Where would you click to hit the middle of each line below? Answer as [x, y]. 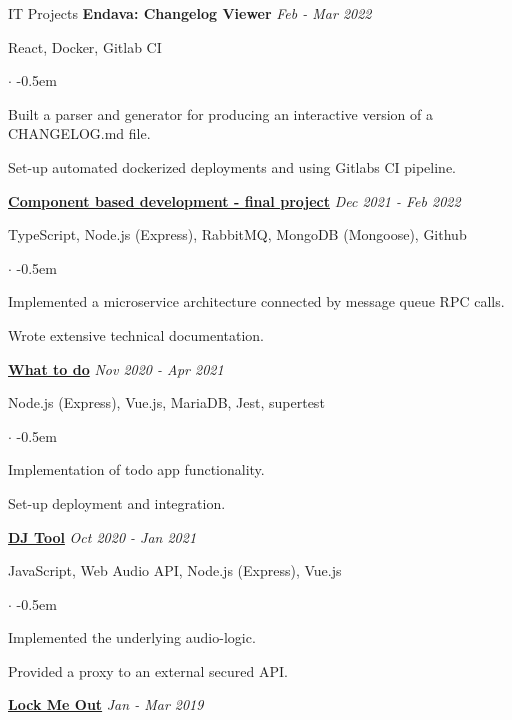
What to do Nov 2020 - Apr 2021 [116, 368]
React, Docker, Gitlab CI [85, 46]
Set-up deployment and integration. [117, 502]
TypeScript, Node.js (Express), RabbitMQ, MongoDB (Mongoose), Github [237, 234]
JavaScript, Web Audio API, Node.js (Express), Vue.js [175, 570]
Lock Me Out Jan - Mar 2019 [106, 704]
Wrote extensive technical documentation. [136, 334]
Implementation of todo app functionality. [136, 469]
